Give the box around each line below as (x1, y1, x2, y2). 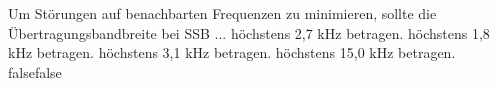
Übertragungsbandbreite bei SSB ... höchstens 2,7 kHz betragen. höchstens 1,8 (8, 22, 490, 43)
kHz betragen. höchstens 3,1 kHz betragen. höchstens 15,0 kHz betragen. (8, 42, 456, 63)
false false (8, 61, 62, 82)
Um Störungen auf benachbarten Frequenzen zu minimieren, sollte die (8, 3, 437, 23)
